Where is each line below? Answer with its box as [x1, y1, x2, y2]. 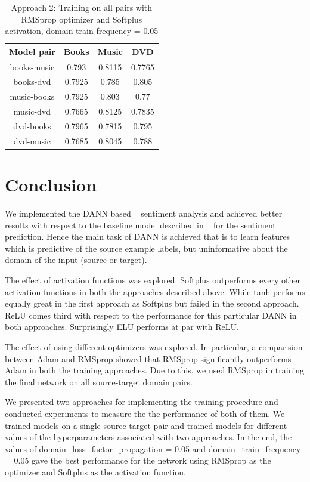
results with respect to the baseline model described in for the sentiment [5, 218, 276, 231]
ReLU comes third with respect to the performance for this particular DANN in [5, 308, 297, 321]
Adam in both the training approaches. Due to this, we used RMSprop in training [5, 364, 305, 376]
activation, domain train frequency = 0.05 [5, 24, 159, 37]
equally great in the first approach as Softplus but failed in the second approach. [5, 297, 299, 310]
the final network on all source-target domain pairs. [5, 375, 193, 388]
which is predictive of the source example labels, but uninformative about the [5, 242, 288, 254]
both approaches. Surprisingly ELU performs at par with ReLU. [5, 320, 239, 333]
